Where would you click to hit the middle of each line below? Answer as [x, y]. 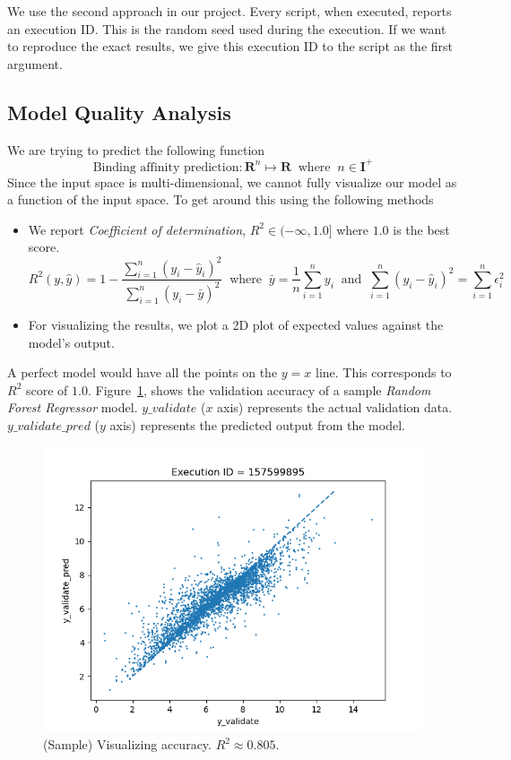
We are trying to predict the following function [136, 149]
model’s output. [71, 342]
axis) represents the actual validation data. [335, 407]
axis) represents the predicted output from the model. [257, 424]
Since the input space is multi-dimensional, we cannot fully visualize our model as [232, 181]
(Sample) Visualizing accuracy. [127, 744]
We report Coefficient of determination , [137, 229]
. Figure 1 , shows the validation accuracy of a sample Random [259, 389]
